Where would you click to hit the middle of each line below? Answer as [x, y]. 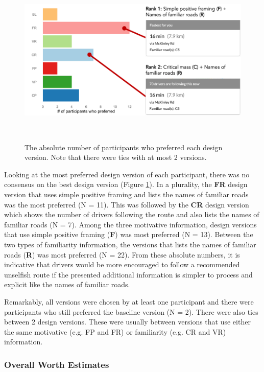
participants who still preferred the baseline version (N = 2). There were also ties [131, 311]
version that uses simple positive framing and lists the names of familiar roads [126, 194]
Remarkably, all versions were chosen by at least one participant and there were [129, 301]
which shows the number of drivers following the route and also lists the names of [132, 214]
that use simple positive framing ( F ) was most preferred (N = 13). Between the [129, 234]
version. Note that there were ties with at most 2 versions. [116, 157]
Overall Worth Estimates [57, 364]
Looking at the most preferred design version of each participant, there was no [127, 174]
